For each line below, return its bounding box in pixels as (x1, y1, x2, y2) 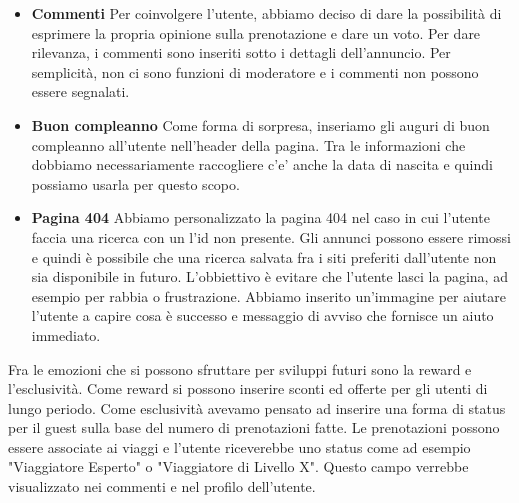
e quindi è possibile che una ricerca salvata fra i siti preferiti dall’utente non (31, 246, 497, 267)
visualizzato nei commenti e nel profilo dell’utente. (8, 476, 316, 497)
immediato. (31, 324, 101, 345)
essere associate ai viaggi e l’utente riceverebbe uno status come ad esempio (8, 436, 471, 457)
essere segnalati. (31, 81, 130, 102)
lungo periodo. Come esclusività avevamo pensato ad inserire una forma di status (8, 397, 506, 418)
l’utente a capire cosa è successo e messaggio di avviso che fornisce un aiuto (31, 305, 494, 326)
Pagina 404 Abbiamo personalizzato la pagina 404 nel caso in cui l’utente (31, 207, 490, 228)
